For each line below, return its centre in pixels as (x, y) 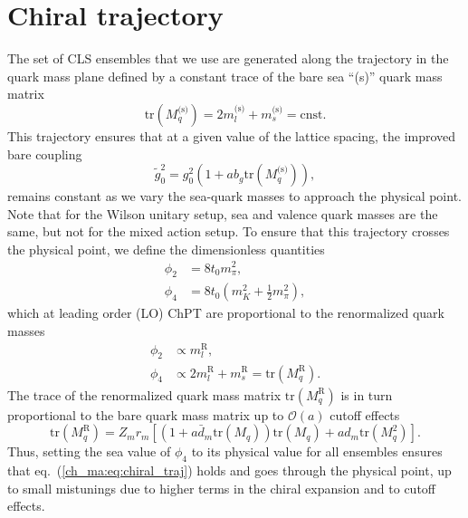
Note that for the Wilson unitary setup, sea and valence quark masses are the (223, 213)
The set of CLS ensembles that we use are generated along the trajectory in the (228, 58)
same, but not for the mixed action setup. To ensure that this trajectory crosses (229, 231)
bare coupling (45, 153)
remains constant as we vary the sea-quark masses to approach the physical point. (234, 196)
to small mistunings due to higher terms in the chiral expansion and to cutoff (222, 488)
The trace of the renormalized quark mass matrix (144, 394)
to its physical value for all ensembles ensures (317, 451)
